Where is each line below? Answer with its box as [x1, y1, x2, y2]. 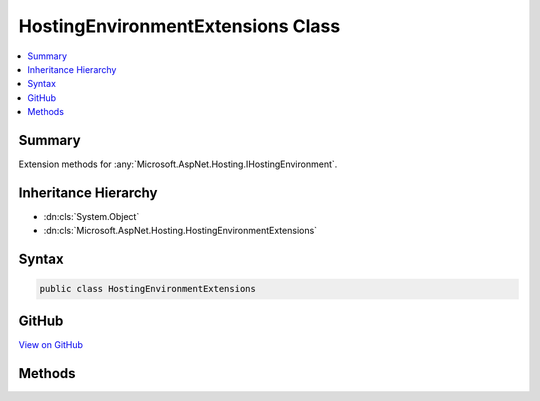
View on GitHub [18, 338, 84, 350]
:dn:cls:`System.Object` [43, 210, 140, 222]
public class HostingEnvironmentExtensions [39, 283, 257, 295]
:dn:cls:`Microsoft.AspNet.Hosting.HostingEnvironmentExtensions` [43, 225, 318, 237]
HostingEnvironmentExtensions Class [18, 15, 341, 37]
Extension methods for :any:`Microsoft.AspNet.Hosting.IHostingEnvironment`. [18, 158, 338, 170]
